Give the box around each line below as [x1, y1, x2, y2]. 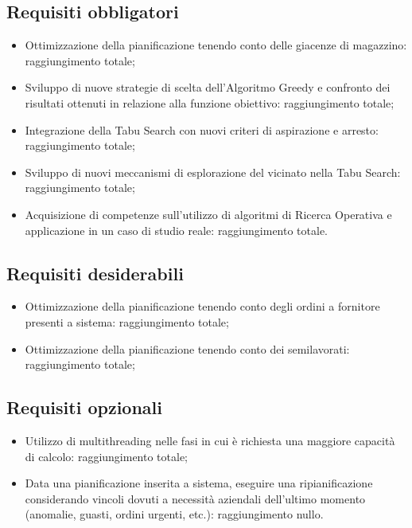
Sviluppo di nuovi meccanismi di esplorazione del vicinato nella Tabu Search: [25, 163, 401, 180]
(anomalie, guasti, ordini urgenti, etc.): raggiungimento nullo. [25, 506, 324, 522]
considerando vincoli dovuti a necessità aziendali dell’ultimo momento [25, 490, 366, 506]
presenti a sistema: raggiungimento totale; [25, 313, 229, 330]
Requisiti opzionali [6, 395, 162, 420]
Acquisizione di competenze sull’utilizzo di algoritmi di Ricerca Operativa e [25, 205, 392, 222]
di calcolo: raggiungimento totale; [25, 448, 189, 464]
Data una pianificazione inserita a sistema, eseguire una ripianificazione [25, 475, 373, 491]
